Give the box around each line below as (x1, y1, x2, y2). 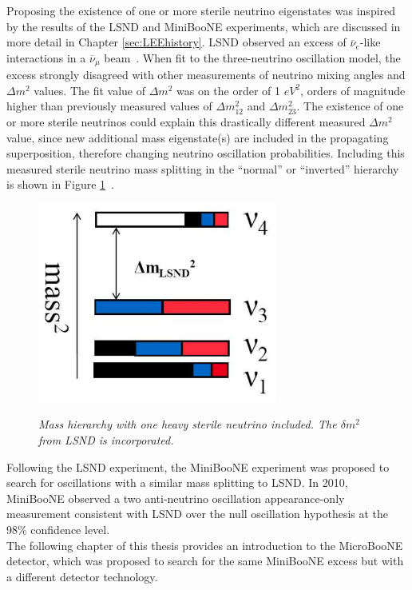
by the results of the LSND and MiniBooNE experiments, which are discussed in (6, 18, 401, 34)
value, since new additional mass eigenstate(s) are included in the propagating (6, 129, 389, 146)
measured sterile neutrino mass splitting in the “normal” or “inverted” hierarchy (6, 160, 399, 177)
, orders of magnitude (300, 82, 406, 98)
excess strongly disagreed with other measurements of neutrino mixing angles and (6, 66, 406, 83)
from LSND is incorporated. (38, 431, 174, 448)
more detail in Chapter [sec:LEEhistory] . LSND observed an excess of (6, 34, 347, 50)
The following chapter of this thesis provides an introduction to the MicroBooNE (6, 536, 403, 553)
